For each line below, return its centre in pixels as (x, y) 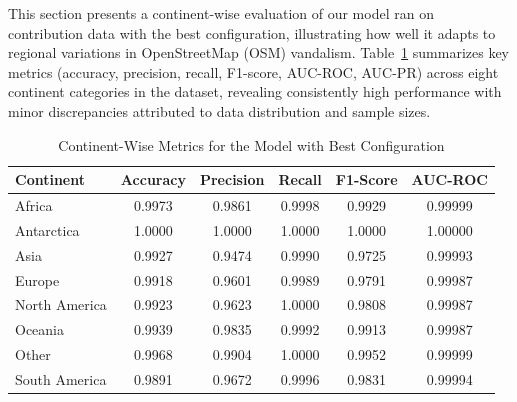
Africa (34, 205)
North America (61, 304)
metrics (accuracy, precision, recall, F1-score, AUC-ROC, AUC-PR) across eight (253, 71)
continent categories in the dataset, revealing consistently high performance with (255, 91)
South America (61, 378)
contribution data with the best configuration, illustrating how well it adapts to (252, 32)
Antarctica (47, 229)
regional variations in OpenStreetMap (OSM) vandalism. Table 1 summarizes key (258, 52)
